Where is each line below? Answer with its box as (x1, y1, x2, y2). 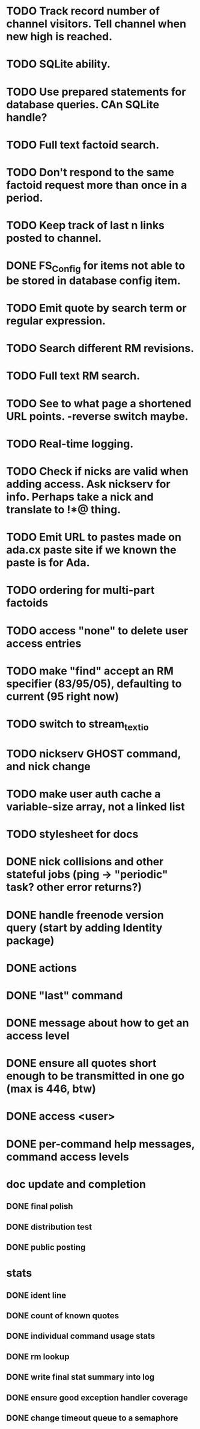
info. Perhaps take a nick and (6, 490, 154, 504)
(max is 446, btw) (6, 1082, 96, 1096)
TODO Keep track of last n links (6, 218, 165, 232)
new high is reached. (6, 30, 113, 43)
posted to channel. (6, 232, 102, 245)
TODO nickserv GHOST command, (6, 747, 181, 761)
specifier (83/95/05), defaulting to (6, 677, 182, 690)
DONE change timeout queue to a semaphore (6, 1413, 178, 1423)
